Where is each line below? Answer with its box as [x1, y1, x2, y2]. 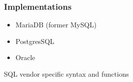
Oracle [15, 52, 35, 62]
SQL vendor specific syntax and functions [4, 69, 129, 79]
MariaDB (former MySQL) [15, 20, 97, 30]
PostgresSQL [15, 36, 54, 46]
